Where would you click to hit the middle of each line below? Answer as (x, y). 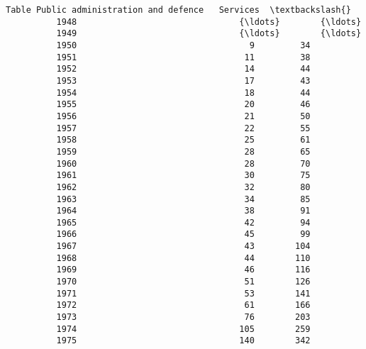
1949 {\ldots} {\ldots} (209, 34)
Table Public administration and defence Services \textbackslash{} (178, 10)
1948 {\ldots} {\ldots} (209, 22)
